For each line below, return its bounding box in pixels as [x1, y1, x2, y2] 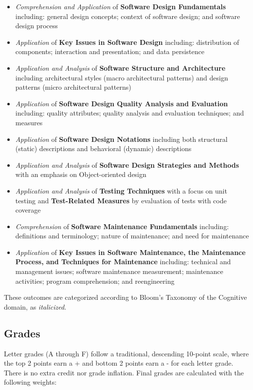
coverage [15, 205, 41, 215]
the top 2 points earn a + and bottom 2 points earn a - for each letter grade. [4, 358, 234, 368]
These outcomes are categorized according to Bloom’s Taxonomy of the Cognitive [4, 292, 247, 302]
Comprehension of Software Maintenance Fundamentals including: [15, 221, 229, 231]
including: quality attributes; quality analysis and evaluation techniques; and [15, 108, 244, 118]
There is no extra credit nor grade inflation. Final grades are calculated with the [4, 367, 244, 377]
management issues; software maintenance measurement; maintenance [15, 266, 223, 276]
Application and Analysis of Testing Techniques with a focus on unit [15, 185, 227, 195]
